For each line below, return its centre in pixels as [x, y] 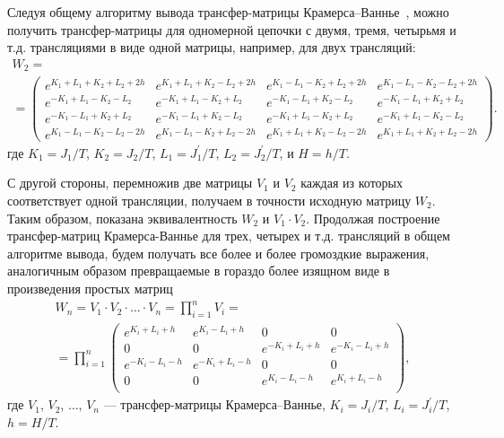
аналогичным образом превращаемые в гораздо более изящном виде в [199, 271]
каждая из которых [352, 183]
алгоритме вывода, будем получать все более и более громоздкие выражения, [218, 253]
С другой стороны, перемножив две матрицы [130, 183]
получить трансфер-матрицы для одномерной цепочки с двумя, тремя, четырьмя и [232, 29]
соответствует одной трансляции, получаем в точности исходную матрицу [209, 200]
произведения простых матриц [90, 288]
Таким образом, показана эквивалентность [122, 218]
